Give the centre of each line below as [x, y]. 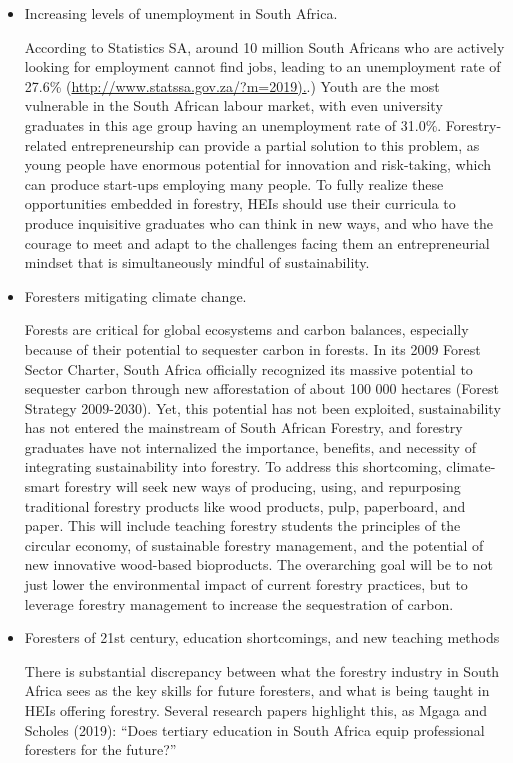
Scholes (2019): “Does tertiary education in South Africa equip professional [254, 729]
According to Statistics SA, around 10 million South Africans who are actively [264, 46]
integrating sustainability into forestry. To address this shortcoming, [233, 466]
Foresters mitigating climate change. [135, 295]
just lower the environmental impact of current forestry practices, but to [246, 584]
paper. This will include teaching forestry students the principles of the [242, 525]
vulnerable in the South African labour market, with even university [233, 105]
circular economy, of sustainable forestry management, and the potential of [254, 544]
